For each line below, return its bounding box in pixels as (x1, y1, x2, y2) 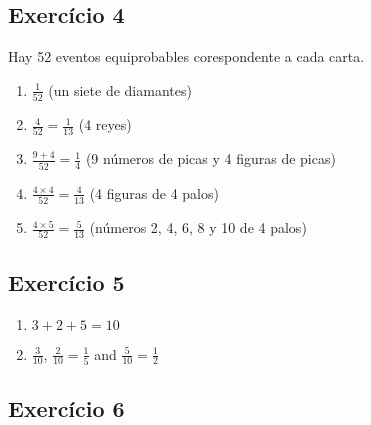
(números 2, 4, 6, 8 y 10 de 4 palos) (89, 217, 307, 238)
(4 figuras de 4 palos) (89, 182, 219, 203)
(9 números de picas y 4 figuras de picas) (85, 148, 336, 169)
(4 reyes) (78, 114, 132, 135)
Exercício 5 (8, 266, 125, 297)
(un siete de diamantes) (48, 79, 192, 100)
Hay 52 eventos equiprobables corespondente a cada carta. (8, 46, 365, 67)
